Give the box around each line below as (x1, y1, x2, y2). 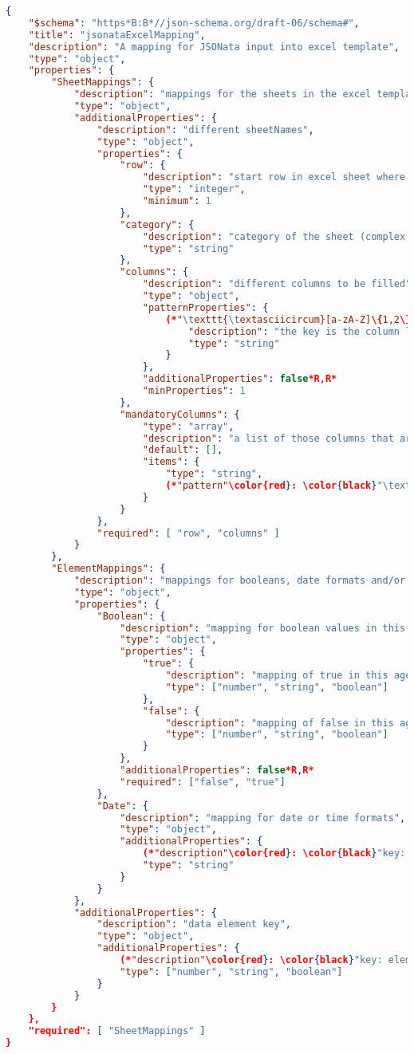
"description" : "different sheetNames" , (97, 124, 314, 136)
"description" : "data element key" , (97, 918, 291, 930)
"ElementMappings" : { (51, 563, 166, 575)
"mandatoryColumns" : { (120, 408, 240, 420)
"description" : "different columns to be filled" (142, 278, 412, 290)
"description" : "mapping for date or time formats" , (120, 812, 406, 824)
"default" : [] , (142, 444, 223, 456)
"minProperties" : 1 (142, 385, 246, 396)
